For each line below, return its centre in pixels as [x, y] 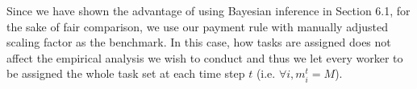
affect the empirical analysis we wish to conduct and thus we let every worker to [205, 57]
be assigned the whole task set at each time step [126, 73]
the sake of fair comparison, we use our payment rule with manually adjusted [197, 26]
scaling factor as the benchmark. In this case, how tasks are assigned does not [199, 42]
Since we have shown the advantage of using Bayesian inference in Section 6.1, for [208, 10]
